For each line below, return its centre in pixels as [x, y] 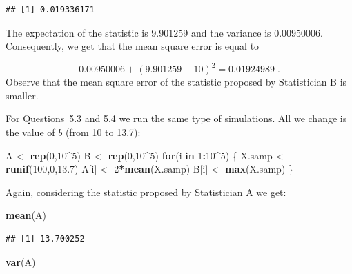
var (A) [21, 261]
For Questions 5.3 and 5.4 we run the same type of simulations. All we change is [176, 118]
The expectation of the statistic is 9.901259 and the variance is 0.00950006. [164, 32]
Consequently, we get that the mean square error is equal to [133, 46]
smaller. [22, 95]
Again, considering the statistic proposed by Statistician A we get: [146, 192]
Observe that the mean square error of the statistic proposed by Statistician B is [176, 82]
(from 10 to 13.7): [103, 132]
